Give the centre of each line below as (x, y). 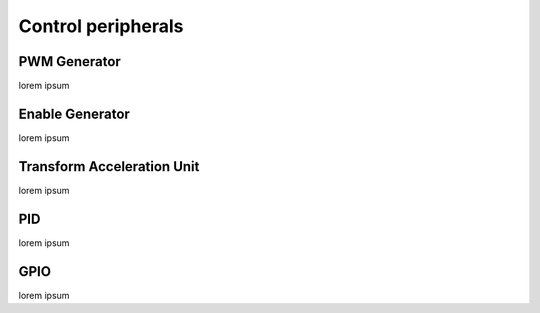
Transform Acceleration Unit (109, 166)
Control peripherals (101, 26)
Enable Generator (74, 113)
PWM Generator (70, 61)
